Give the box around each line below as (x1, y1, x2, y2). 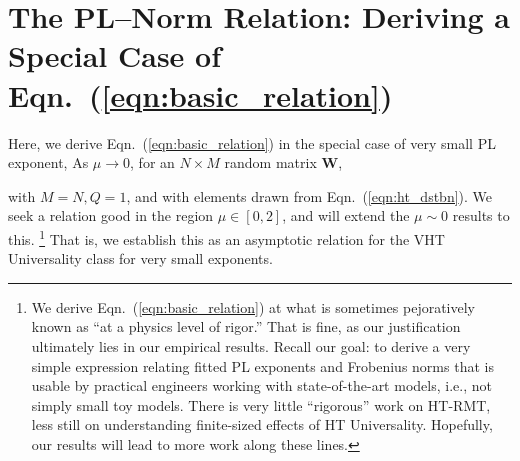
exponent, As (8, 152, 89, 173)
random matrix (224, 152, 317, 173)
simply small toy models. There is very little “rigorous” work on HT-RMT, (31, 394, 491, 415)
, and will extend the (282, 205, 410, 226)
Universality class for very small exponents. (8, 248, 273, 269)
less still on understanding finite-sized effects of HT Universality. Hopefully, (31, 414, 493, 435)
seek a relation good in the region (8, 205, 214, 226)
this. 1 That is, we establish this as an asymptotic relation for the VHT (8, 225, 445, 249)
